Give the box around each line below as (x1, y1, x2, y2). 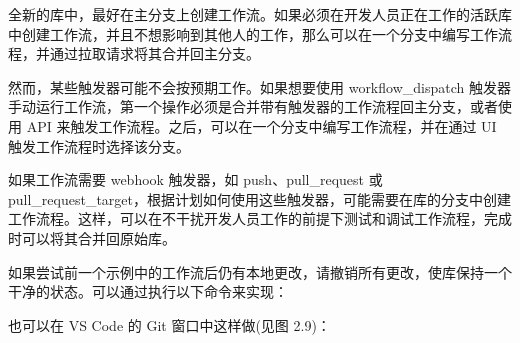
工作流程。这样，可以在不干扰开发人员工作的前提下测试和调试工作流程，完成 (8, 208, 512, 229)
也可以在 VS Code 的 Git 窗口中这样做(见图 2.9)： (8, 314, 331, 335)
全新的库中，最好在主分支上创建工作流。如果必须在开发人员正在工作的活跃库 (8, 4, 512, 24)
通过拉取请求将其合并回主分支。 (49, 43, 260, 64)
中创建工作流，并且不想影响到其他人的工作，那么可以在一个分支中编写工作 (8, 23, 498, 44)
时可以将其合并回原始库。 (8, 227, 176, 248)
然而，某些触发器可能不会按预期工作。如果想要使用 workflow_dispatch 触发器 (8, 76, 511, 97)
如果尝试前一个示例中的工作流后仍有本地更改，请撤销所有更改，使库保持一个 (8, 261, 512, 282)
